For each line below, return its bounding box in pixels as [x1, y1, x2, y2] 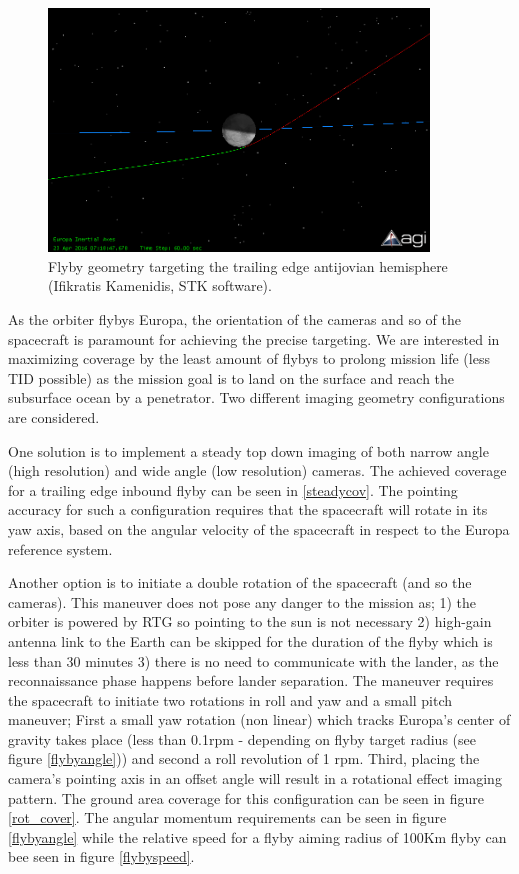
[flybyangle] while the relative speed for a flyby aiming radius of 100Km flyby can [8, 826, 507, 847]
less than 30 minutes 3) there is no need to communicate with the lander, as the [8, 650, 499, 671]
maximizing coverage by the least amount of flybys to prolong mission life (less [8, 348, 490, 369]
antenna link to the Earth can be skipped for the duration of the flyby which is [8, 630, 493, 651]
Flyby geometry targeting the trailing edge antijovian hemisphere [48, 255, 448, 276]
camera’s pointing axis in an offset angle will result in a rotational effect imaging [8, 768, 502, 789]
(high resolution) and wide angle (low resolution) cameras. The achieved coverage [8, 460, 507, 481]
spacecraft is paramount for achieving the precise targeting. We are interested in [8, 328, 500, 349]
